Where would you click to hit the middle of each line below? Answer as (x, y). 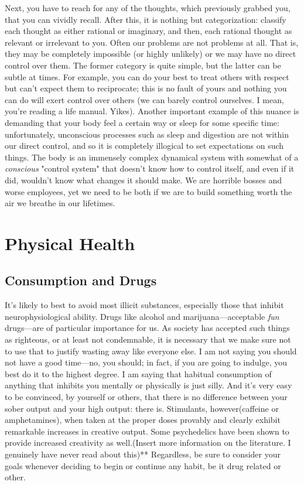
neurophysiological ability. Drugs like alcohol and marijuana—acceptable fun (142, 316)
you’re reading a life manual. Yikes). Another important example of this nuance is (152, 111)
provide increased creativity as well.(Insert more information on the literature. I (148, 443)
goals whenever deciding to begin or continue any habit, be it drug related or (143, 465)
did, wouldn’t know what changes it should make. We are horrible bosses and (144, 180)
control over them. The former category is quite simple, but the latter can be (143, 65)
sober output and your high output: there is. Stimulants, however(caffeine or (142, 408)
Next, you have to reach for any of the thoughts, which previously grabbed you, (148, 8)
